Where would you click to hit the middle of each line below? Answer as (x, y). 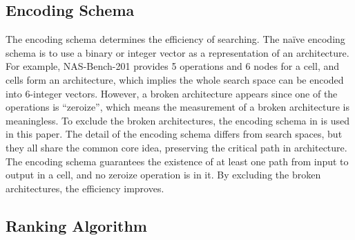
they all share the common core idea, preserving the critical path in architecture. (176, 147)
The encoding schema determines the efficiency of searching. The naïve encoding (175, 39)
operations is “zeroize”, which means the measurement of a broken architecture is (177, 107)
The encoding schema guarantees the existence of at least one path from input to (177, 161)
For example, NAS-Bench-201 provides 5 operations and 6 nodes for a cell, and (172, 66)
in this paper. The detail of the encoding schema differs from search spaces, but (174, 134)
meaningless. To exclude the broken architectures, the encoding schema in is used (177, 120)
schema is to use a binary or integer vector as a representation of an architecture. (177, 52)
